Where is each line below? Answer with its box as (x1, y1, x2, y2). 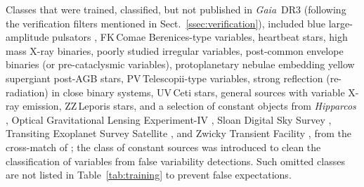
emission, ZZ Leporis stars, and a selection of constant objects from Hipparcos (22, 98, 356, 113)
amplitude (6, 30, 49, 44)
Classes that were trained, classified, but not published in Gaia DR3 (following (6, 2, 346, 16)
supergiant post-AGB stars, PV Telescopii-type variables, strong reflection (6, 70, 323, 85)
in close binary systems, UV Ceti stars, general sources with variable (51, 84, 345, 99)
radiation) (6, 84, 48, 99)
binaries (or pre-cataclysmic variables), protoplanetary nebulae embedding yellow (6, 57, 355, 72)
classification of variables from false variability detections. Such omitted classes (6, 153, 345, 168)
